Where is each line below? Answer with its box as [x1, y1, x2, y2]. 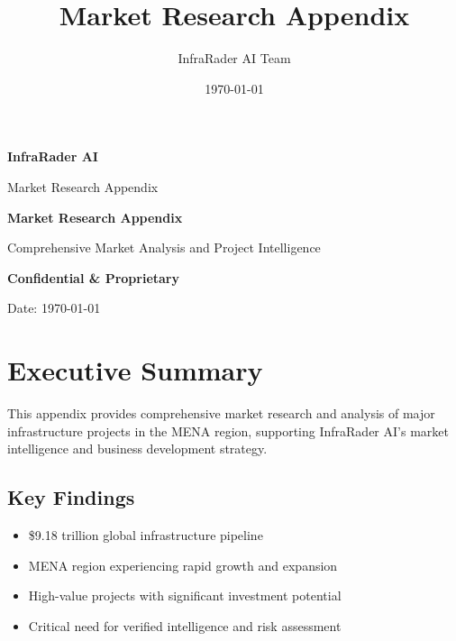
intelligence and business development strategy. [7, 439, 268, 458]
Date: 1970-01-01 [7, 298, 101, 317]
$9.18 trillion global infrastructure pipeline [28, 525, 263, 544]
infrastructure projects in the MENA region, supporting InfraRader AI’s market [7, 421, 449, 440]
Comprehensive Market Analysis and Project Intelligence [7, 238, 321, 257]
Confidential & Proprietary [7, 268, 179, 287]
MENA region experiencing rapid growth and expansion [28, 555, 338, 574]
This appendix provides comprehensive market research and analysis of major [7, 404, 435, 422]
